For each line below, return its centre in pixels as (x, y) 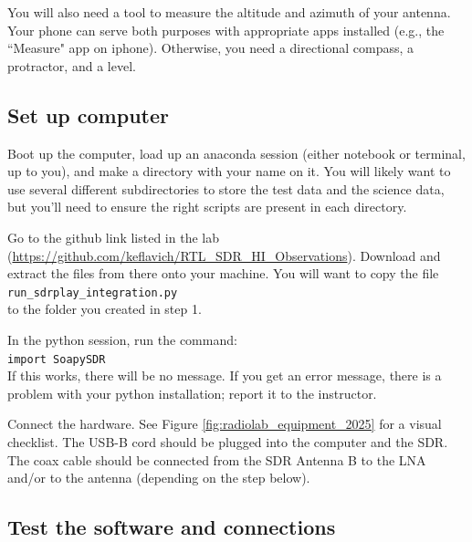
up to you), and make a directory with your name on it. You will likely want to (229, 171)
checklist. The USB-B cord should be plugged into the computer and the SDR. (228, 442)
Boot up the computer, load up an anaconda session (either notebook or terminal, (236, 153)
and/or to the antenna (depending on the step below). (159, 478)
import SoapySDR (57, 359)
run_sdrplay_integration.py (93, 292)
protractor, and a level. (72, 65)
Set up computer (88, 115)
